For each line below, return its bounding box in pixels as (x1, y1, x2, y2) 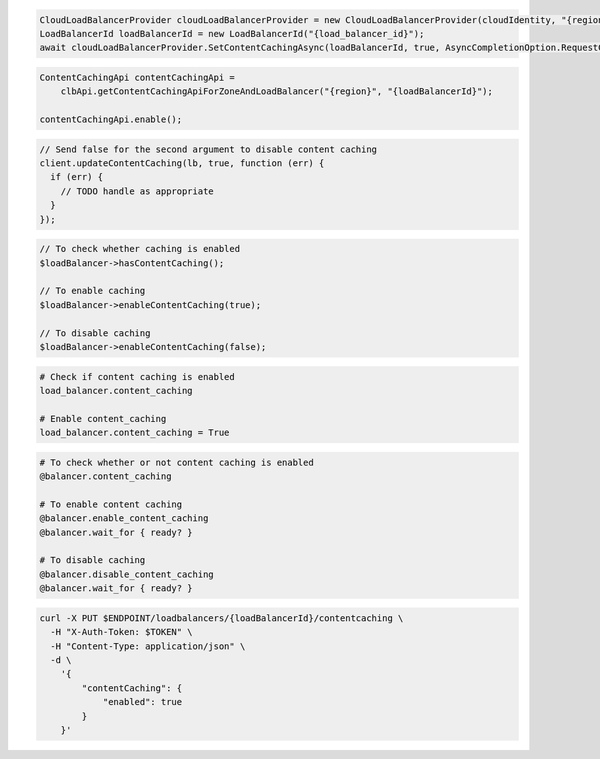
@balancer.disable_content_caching (39, 568, 214, 580)
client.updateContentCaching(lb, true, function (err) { (39, 158, 325, 169)
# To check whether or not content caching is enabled (39, 456, 314, 468)
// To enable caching (39, 285, 146, 297)
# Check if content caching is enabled (39, 371, 235, 382)
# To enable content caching (39, 498, 183, 510)
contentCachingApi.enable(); (39, 114, 183, 125)
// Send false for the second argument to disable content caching (39, 143, 378, 155)
